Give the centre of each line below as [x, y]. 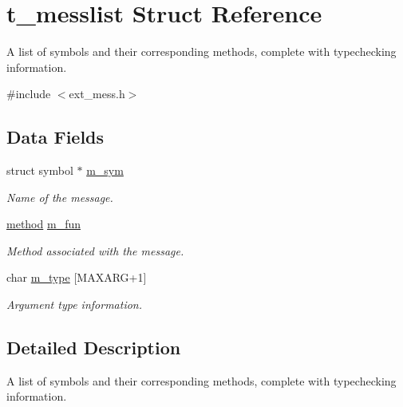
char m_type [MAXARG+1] [77, 277]
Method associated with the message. [95, 250]
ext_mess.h [97, 94]
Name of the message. [60, 197]
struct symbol [40, 170]
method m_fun [43, 224]
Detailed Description [94, 348]
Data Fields [55, 137]
